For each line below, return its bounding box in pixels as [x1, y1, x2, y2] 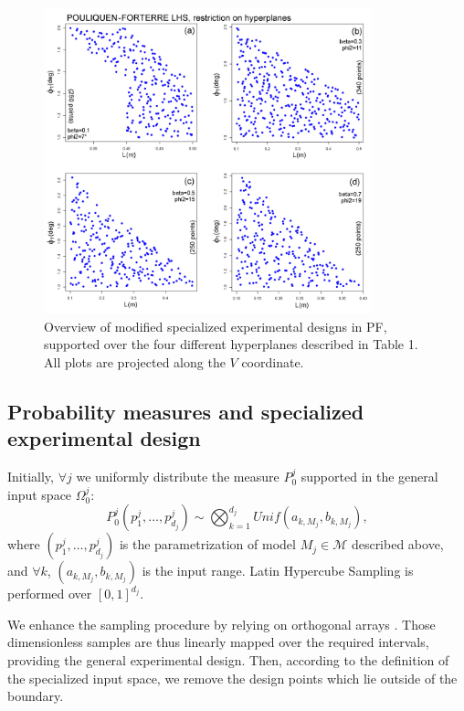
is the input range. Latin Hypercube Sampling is [142, 561, 414, 580]
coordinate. [241, 352, 304, 371]
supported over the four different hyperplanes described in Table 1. [44, 334, 418, 354]
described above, [351, 535, 444, 554]
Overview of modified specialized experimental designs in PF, [44, 316, 387, 335]
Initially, [7, 467, 54, 486]
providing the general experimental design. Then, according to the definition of [7, 650, 449, 669]
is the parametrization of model [119, 535, 296, 554]
